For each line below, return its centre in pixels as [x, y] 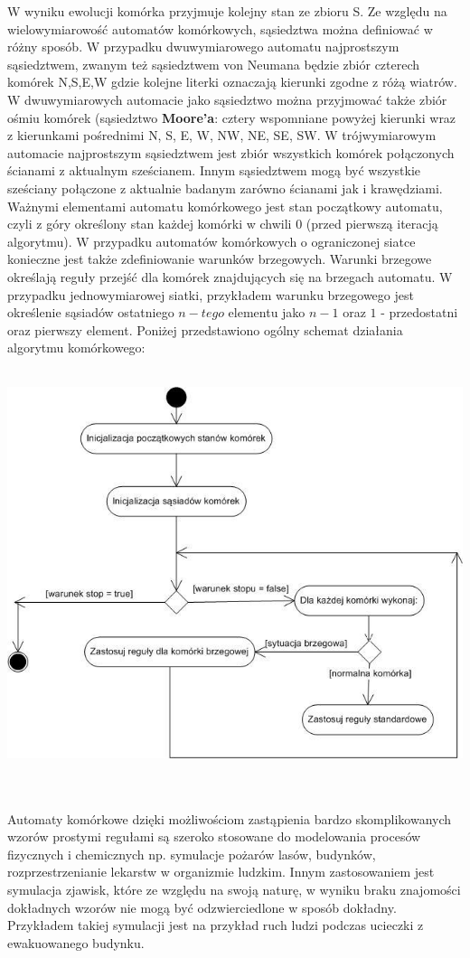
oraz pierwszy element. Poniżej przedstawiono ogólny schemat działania [205, 329]
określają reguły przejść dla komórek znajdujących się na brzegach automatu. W [230, 276]
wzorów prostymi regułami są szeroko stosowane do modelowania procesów [214, 836]
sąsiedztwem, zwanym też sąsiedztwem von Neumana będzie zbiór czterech [214, 64]
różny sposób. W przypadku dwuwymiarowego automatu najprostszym [203, 47]
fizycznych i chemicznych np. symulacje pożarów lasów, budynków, [192, 854]
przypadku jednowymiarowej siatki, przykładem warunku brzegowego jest [211, 294]
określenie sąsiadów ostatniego [91, 312]
